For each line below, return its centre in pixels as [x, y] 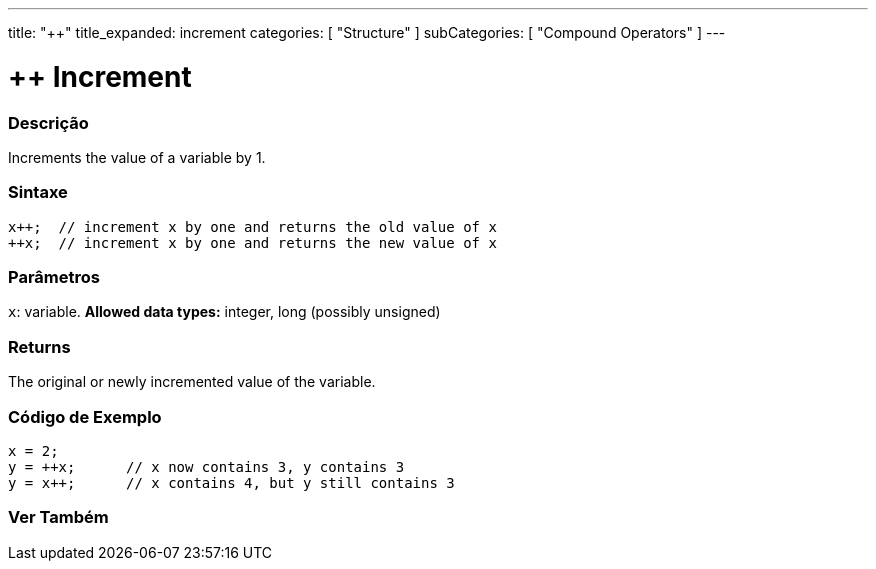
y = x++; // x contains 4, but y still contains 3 [231, 482]
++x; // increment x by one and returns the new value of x [252, 242]
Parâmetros [54, 277]
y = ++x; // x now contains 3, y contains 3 [206, 466]
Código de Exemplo [85, 416]
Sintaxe [38, 192]
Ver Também [58, 517]
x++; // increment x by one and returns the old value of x [252, 226]
